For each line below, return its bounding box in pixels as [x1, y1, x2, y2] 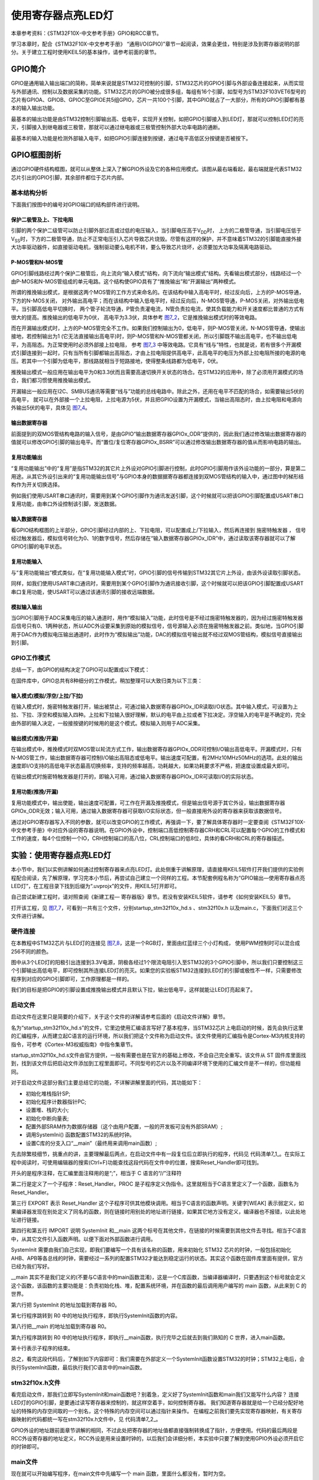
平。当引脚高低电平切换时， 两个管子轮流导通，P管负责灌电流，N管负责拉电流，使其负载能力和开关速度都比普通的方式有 [11, 305, 304, 313]
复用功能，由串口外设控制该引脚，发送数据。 [11, 500, 120, 507]
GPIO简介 [11, 64, 46, 74]
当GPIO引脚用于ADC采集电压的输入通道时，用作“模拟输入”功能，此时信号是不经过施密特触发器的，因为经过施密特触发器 [11, 614, 304, 621]
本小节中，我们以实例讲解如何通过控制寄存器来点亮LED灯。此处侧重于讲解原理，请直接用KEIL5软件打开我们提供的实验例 [11, 866, 304, 873]
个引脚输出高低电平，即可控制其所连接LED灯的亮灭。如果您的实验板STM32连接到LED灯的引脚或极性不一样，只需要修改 [11, 967, 302, 974]
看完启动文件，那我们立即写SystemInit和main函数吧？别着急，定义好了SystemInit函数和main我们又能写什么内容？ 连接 [11, 1391, 300, 1398]
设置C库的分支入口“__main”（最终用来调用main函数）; [25, 1140, 157, 1147]
